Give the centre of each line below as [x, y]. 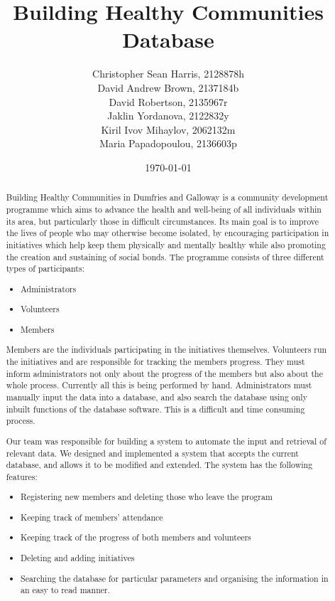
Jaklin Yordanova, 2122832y [168, 116]
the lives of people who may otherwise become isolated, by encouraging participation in [167, 233]
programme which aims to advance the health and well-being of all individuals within [164, 209]
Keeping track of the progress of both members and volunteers [136, 537]
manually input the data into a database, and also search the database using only [156, 397]
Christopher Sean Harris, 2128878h [168, 74]
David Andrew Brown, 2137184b [168, 87]
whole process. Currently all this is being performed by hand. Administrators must [159, 385]
